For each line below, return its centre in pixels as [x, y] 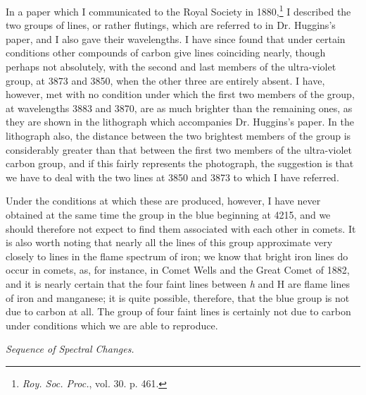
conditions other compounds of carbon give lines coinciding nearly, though [166, 53]
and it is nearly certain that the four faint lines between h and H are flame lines [178, 283]
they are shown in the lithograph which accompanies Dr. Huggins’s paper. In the [180, 122]
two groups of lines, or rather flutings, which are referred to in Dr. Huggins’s [171, 25]
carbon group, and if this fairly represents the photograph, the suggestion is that [180, 163]
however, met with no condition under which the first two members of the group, [180, 94]
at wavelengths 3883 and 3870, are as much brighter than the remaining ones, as [179, 108]
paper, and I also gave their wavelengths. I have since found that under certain [176, 38]
